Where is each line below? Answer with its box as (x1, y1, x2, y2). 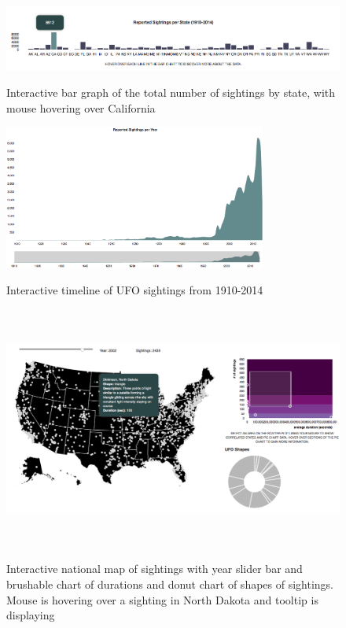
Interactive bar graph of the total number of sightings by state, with (6, 84, 336, 101)
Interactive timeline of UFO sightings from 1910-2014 (6, 281, 263, 297)
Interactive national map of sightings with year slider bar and (6, 560, 303, 577)
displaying (6, 607, 55, 623)
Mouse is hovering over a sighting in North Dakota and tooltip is (6, 591, 318, 608)
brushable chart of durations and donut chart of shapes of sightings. (6, 575, 334, 592)
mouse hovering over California (6, 99, 156, 116)
